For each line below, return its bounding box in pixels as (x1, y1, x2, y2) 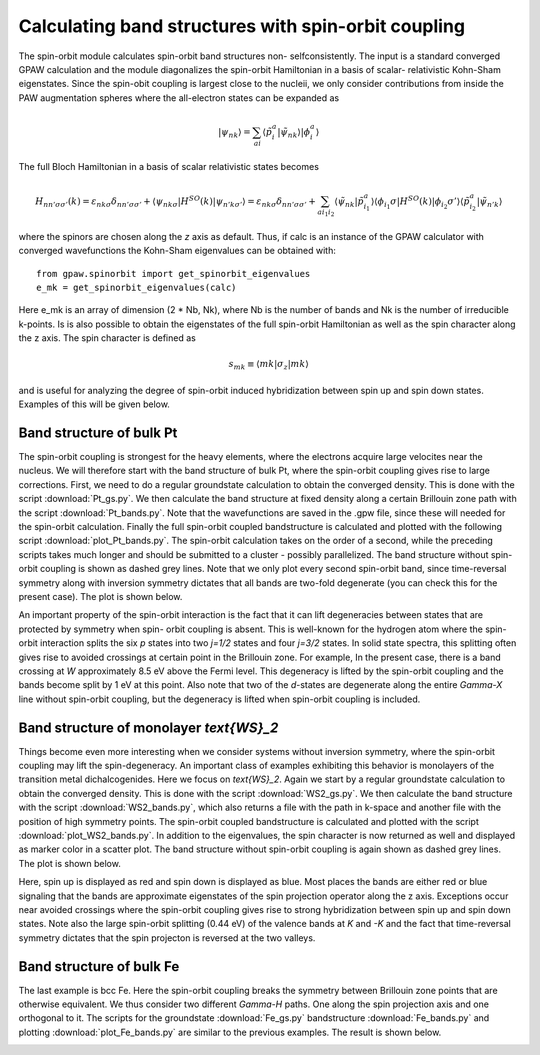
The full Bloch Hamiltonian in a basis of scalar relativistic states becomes (18, 160, 320, 172)
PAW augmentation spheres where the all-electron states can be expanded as (18, 91, 340, 104)
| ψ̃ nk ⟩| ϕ (277, 126, 311, 140)
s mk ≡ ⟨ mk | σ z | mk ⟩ (228, 358, 309, 372)
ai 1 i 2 (316, 207, 335, 218)
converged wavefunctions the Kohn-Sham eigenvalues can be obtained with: (18, 245, 337, 257)
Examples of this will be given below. (18, 398, 170, 410)
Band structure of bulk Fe (18, 958, 180, 975)
